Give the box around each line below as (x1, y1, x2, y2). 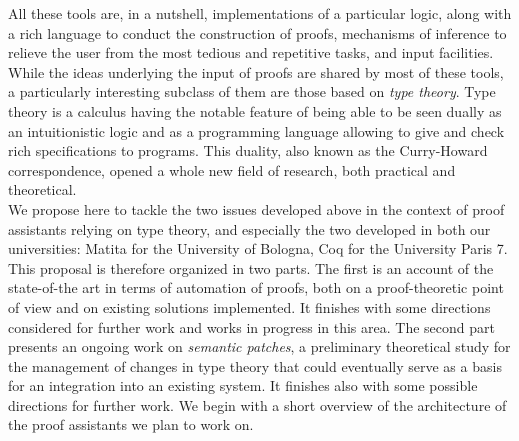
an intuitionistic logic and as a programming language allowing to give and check (8, 120, 505, 141)
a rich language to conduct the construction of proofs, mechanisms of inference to (8, 22, 507, 43)
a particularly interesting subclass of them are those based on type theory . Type (8, 81, 496, 102)
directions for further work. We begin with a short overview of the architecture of (8, 394, 507, 415)
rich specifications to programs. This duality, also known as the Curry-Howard (8, 140, 488, 161)
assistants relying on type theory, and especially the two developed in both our (8, 218, 491, 239)
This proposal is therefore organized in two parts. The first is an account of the (8, 257, 494, 278)
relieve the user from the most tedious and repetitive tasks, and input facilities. (8, 42, 494, 63)
